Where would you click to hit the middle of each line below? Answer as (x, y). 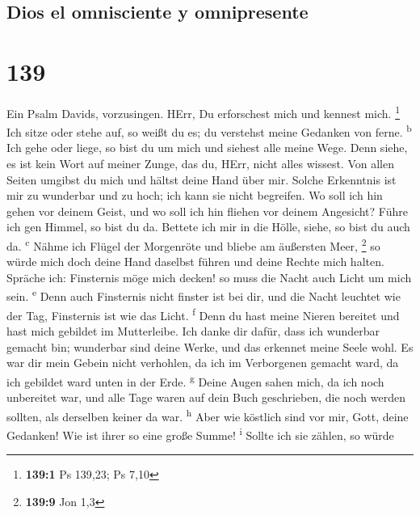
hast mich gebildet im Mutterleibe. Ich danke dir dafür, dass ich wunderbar (193, 330)
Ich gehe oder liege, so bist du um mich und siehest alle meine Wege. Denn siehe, (207, 148)
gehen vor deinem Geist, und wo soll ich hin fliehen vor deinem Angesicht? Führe (207, 211)
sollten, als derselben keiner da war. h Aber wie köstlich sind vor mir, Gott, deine (208, 415)
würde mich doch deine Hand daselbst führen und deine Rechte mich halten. (195, 262)
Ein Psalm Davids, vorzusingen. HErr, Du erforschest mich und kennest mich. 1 (203, 112)
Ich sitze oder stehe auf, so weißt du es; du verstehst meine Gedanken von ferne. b (209, 131)
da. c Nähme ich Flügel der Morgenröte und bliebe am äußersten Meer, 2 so (193, 244)
